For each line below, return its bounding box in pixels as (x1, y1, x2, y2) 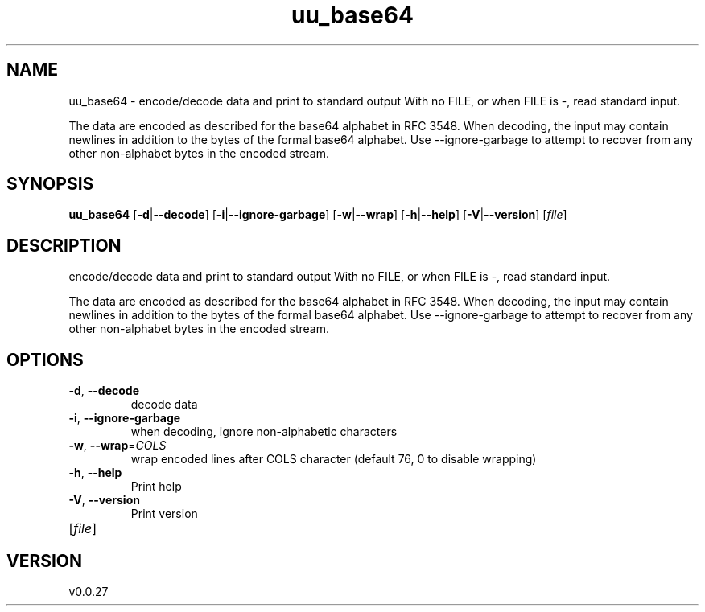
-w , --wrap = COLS (68, 438, 167, 453)
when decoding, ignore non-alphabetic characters (130, 425, 398, 439)
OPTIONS (6, 349, 84, 370)
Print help (130, 479, 182, 494)
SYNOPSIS (6, 174, 94, 195)
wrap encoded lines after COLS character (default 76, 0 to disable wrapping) (130, 452, 537, 466)
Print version (130, 507, 198, 521)
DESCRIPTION (6, 235, 122, 256)
